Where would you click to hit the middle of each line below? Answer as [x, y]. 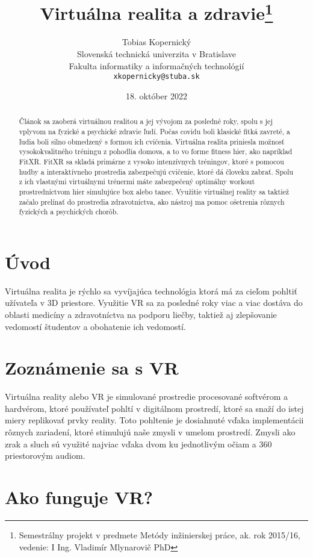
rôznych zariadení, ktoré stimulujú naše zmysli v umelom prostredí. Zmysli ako [150, 432]
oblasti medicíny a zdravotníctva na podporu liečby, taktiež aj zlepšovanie [141, 314]
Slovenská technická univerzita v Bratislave [156, 54]
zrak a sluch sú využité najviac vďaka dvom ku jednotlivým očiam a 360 [138, 443]
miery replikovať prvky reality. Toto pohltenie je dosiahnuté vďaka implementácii [154, 420]
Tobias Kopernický [156, 42]
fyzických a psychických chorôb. [69, 212]
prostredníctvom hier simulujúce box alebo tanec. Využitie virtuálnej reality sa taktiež [154, 191]
